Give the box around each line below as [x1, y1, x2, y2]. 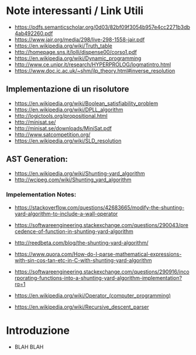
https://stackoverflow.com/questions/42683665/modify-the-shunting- [14, 204, 185, 211]
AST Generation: [6, 154, 68, 164]
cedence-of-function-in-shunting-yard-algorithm [14, 228, 133, 235]
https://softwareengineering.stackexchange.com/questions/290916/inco [14, 268, 190, 275]
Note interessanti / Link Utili [6, 4, 144, 18]
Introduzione [6, 324, 70, 337]
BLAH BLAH [14, 343, 44, 350]
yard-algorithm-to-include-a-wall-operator [14, 210, 118, 217]
